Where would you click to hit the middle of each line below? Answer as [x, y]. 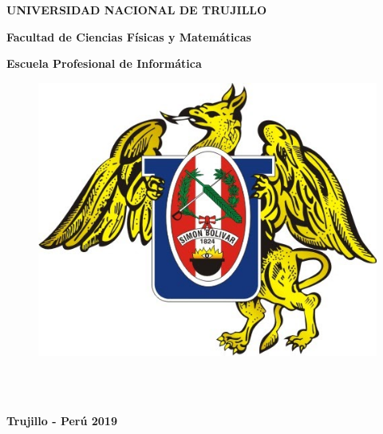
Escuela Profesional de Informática [104, 63]
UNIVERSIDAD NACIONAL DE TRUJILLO [137, 10]
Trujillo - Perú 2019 [62, 421]
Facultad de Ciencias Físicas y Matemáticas [129, 36]
